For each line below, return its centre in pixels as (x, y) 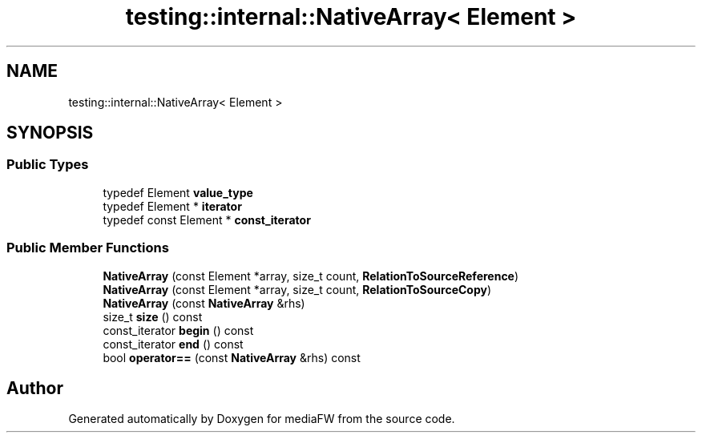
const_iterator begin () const (178, 330)
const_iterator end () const (173, 344)
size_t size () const (153, 316)
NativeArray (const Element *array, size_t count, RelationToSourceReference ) (311, 276)
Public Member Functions (88, 248)
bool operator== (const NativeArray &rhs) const (232, 357)
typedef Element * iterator (172, 206)
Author (35, 388)
